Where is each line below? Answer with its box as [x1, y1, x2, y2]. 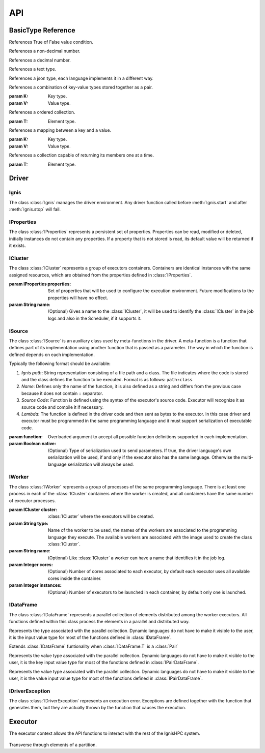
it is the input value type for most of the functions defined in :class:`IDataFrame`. [9, 634, 172, 640]
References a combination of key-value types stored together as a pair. [9, 84, 153, 90]
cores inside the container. [48, 575, 102, 581]
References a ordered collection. [9, 109, 76, 115]
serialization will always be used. [67, 461, 134, 467]
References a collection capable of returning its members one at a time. [9, 152, 154, 158]
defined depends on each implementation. [9, 352, 95, 358]
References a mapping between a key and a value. [9, 127, 111, 133]
